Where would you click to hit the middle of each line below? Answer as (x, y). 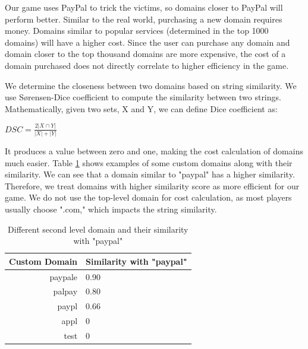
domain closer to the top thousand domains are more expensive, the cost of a (145, 54)
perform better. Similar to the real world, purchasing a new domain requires (144, 19)
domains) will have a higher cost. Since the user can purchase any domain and (147, 42)
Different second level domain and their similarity (98, 229)
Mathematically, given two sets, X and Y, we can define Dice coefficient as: (141, 108)
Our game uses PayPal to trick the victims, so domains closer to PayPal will (144, 7)
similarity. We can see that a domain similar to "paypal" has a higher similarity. (150, 174)
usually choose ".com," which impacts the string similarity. (111, 209)
